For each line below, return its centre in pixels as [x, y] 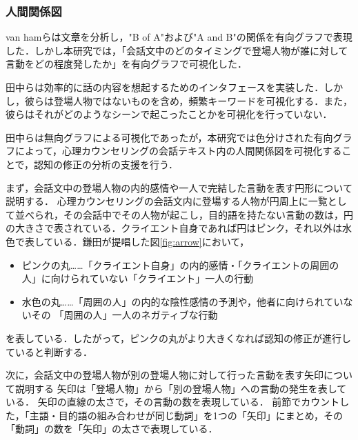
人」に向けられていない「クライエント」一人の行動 [138, 278]
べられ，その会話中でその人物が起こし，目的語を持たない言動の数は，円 [189, 214]
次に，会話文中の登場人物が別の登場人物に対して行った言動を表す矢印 [165, 375]
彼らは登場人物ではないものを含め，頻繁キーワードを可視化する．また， [189, 100]
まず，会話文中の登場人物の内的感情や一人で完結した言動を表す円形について [179, 187]
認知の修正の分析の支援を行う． [106, 164]
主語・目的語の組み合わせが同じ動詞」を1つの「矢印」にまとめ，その [186, 415]
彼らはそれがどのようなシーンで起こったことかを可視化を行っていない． [169, 114]
